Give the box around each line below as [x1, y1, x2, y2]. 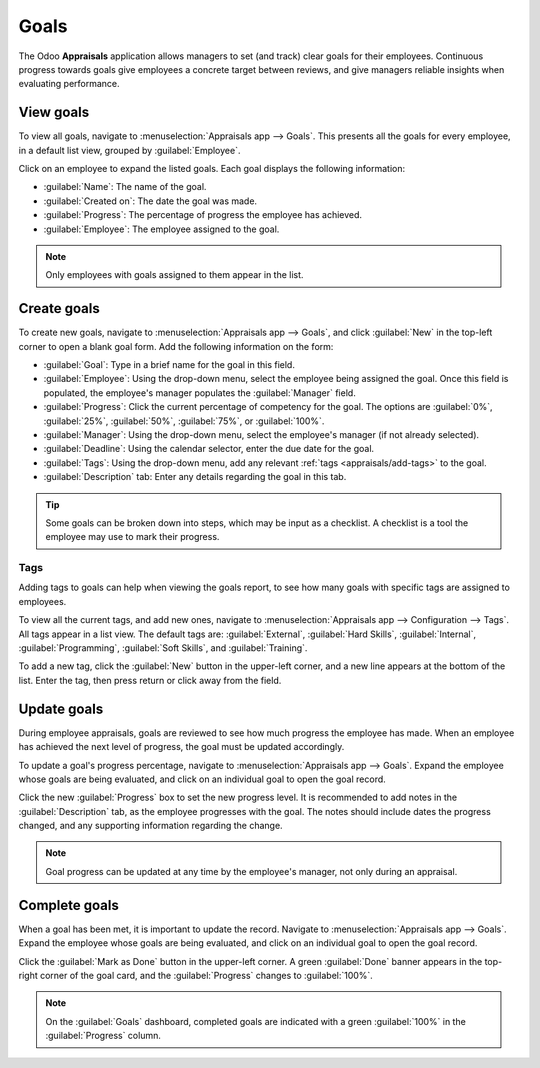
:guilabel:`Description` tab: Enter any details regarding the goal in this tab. [43, 471, 347, 483]
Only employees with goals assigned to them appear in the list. [45, 269, 304, 281]
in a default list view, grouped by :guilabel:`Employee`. [18, 144, 241, 156]
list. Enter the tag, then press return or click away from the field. [18, 674, 282, 686]
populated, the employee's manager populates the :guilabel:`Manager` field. [43, 386, 357, 399]
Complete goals [18, 896, 119, 914]
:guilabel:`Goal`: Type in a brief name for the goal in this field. [43, 359, 295, 371]
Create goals [18, 300, 100, 317]
